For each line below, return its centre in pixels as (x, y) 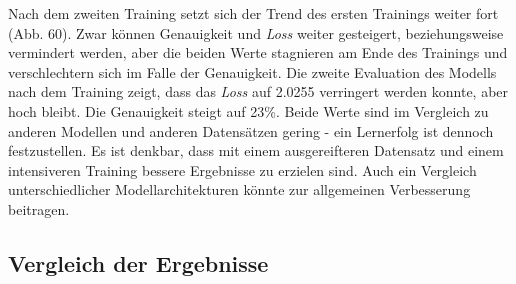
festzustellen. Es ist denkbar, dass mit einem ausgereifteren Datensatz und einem (256, 150)
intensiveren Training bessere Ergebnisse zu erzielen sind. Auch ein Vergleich (242, 169)
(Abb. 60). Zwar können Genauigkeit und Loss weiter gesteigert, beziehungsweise (256, 32)
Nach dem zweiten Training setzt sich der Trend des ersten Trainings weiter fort (253, 13)
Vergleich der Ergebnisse (138, 262)
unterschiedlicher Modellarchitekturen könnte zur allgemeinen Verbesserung (239, 189)
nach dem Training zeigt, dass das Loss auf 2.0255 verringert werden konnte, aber (258, 91)
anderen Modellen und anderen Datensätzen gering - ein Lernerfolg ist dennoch (251, 130)
